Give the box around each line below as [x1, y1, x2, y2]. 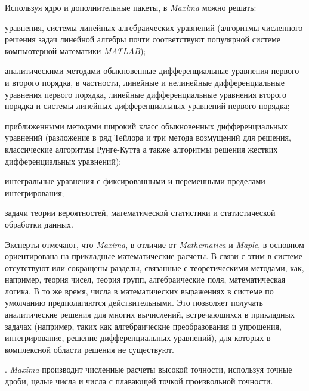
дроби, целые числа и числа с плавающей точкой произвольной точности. [5, 375, 273, 387]
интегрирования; [5, 186, 64, 198]
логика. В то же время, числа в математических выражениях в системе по [5, 284, 274, 297]
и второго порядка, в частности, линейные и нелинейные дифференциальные [5, 76, 285, 88]
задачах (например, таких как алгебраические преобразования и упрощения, [5, 319, 282, 332]
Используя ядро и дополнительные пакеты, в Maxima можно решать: [5, 1, 257, 13]
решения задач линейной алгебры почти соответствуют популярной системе [5, 33, 281, 45]
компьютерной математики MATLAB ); [5, 44, 146, 57]
